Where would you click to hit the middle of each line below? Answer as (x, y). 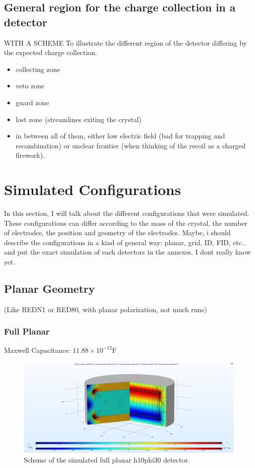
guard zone (32, 102)
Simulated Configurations (93, 189)
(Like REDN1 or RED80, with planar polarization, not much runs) (105, 309)
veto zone (30, 86)
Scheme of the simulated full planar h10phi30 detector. (107, 459)
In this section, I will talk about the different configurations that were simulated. (127, 213)
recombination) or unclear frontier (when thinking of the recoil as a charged (130, 145)
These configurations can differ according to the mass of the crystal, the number (126, 223)
